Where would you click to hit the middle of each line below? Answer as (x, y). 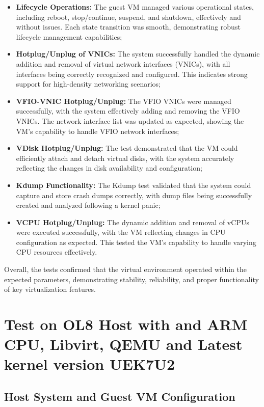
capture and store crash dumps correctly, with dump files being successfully (134, 195)
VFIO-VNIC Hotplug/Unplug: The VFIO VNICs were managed (124, 101)
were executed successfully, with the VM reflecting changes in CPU (121, 232)
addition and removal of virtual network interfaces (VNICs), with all (123, 63)
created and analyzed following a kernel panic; (88, 205)
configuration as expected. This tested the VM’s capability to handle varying (136, 242)
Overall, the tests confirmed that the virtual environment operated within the (125, 269)
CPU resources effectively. (57, 252)
